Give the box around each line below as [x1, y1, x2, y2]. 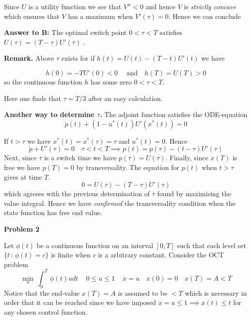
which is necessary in [185, 287, 247, 298]
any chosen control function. [4, 306, 88, 317]
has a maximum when [68, 11, 133, 21]
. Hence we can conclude [168, 11, 241, 21]
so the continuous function [4, 76, 82, 86]
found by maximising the [157, 188, 231, 199]
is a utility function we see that [28, 1, 122, 11]
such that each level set [177, 240, 246, 250]
